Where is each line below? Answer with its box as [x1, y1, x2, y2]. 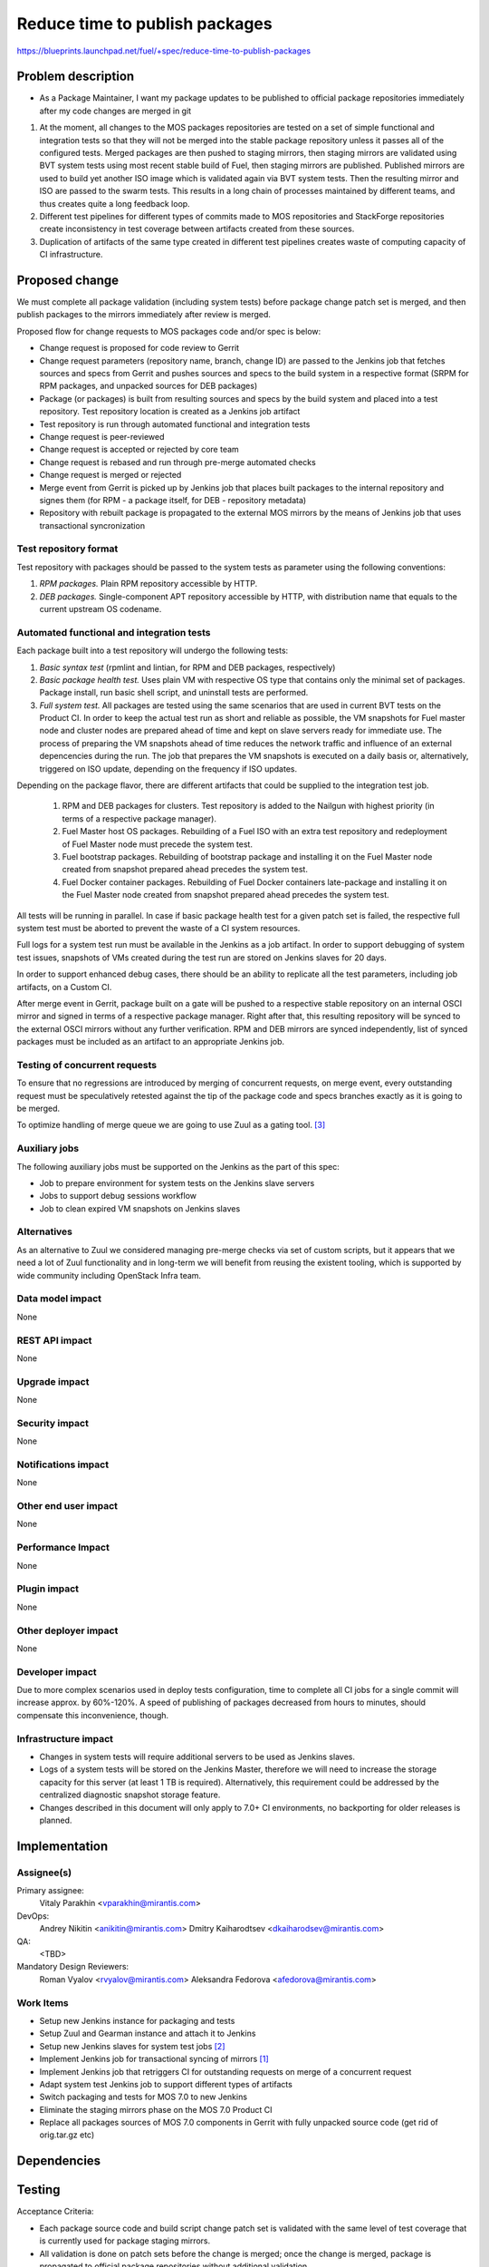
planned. [39, 1815, 72, 1825]
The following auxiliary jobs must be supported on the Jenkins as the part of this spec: [16, 1161, 340, 1172]
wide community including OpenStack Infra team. [16, 1270, 202, 1280]
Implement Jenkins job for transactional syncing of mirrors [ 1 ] [39, 2054, 269, 2065]
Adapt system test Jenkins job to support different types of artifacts [39, 2078, 293, 2089]
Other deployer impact [16, 1624, 119, 1637]
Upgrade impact [16, 1375, 90, 1387]
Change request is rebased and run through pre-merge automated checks [39, 456, 316, 467]
